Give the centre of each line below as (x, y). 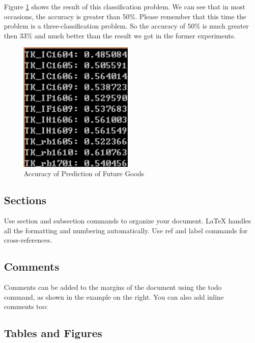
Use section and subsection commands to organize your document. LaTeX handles (127, 221)
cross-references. (28, 240)
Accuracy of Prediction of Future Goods (84, 173)
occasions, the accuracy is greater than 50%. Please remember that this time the (125, 16)
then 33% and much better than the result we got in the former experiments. (120, 35)
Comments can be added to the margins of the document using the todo (113, 287)
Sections (25, 200)
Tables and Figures (53, 333)
